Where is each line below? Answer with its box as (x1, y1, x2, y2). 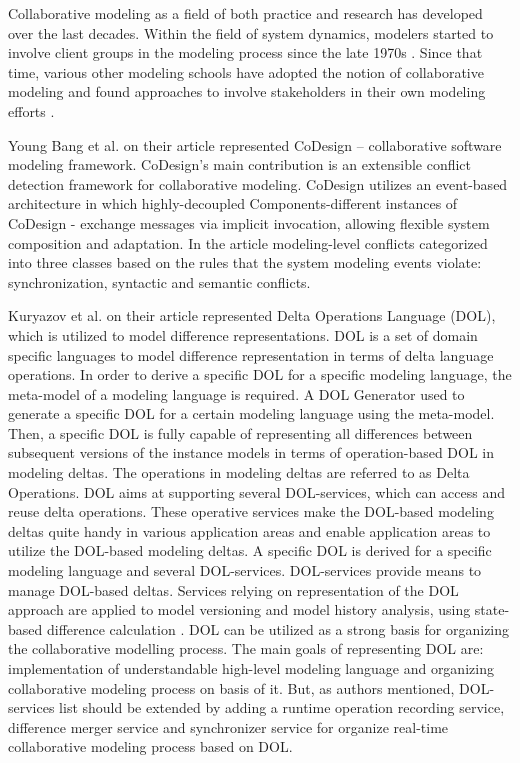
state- (474, 599, 510, 620)
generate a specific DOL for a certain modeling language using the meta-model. (8, 403, 495, 424)
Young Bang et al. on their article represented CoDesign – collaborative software (8, 134, 502, 155)
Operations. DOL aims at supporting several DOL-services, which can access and (8, 481, 505, 502)
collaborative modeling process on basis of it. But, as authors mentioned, (8, 677, 455, 698)
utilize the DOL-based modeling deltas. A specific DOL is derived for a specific (8, 540, 492, 561)
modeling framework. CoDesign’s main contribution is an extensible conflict (8, 154, 472, 175)
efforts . (8, 100, 55, 121)
